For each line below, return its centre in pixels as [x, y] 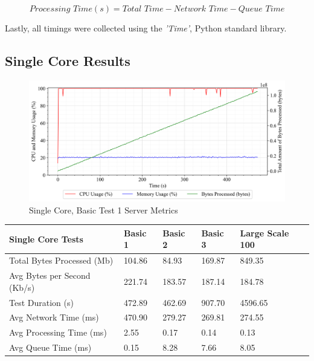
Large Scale [264, 233]
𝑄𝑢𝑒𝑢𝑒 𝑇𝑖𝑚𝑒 [261, 9]
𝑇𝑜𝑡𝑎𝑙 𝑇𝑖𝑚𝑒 [143, 9]
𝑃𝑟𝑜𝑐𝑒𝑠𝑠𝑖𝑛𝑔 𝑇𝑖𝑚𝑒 [61, 9]
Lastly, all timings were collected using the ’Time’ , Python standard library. [146, 28]
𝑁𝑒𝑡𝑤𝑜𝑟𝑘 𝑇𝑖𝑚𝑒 [201, 9]
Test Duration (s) [41, 302]
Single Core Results [68, 60]
